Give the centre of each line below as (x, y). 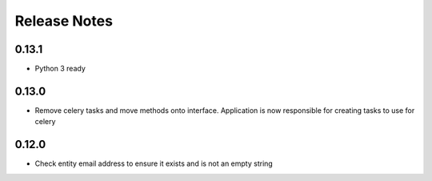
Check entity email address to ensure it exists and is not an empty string (154, 163)
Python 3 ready (60, 69)
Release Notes (64, 21)
